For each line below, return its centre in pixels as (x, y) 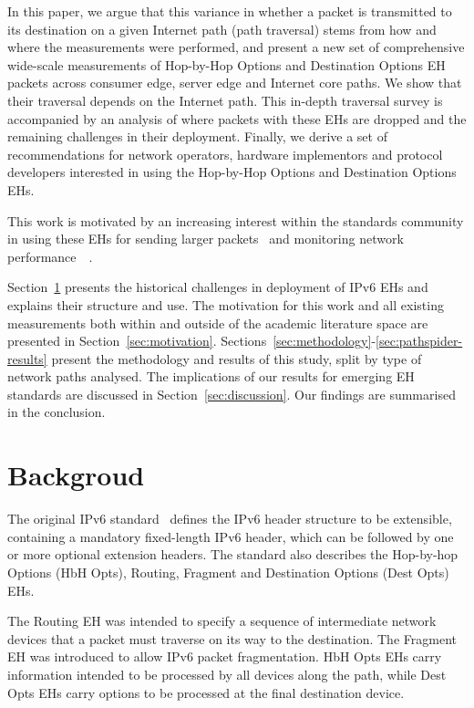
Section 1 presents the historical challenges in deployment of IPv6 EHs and (218, 287)
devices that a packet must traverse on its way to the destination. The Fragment (232, 638)
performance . (50, 256)
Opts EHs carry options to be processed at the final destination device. (206, 692)
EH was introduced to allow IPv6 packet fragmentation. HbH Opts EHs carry (225, 656)
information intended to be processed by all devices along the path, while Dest (227, 674)
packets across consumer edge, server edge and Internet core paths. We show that (235, 83)
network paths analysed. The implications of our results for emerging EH (211, 376)
